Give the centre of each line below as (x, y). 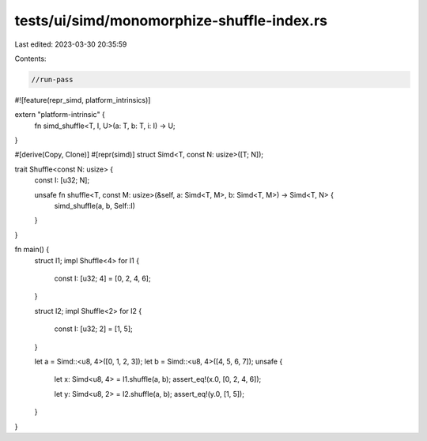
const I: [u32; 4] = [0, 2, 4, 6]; (102, 278)
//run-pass (52, 79)
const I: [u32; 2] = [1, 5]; (94, 329)
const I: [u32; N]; (62, 180)
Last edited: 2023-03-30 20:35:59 (71, 44)
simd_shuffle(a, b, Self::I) (95, 206)
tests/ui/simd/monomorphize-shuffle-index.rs (171, 21)
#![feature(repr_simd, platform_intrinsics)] (83, 100)
